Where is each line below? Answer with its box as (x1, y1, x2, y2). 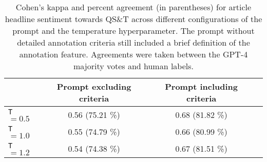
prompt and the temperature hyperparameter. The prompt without (12, 25, 255, 36)
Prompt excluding (56, 80, 131, 92)
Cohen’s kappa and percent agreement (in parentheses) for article (15, 1, 252, 13)
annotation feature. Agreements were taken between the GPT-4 (19, 48, 248, 60)
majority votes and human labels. (73, 60, 194, 72)
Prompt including (165, 80, 238, 92)
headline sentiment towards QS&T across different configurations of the (5, 13, 262, 25)
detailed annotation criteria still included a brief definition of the (17, 36, 250, 48)
